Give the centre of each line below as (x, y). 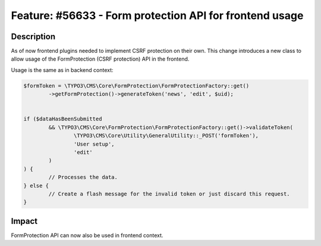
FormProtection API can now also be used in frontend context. (87, 235)
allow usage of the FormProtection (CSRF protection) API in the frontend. (100, 59)
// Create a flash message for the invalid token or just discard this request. (169, 194)
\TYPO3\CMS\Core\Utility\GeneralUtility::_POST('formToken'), (166, 136)
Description (33, 37)
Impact (24, 221)
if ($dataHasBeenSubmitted (63, 119)
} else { (36, 185)
